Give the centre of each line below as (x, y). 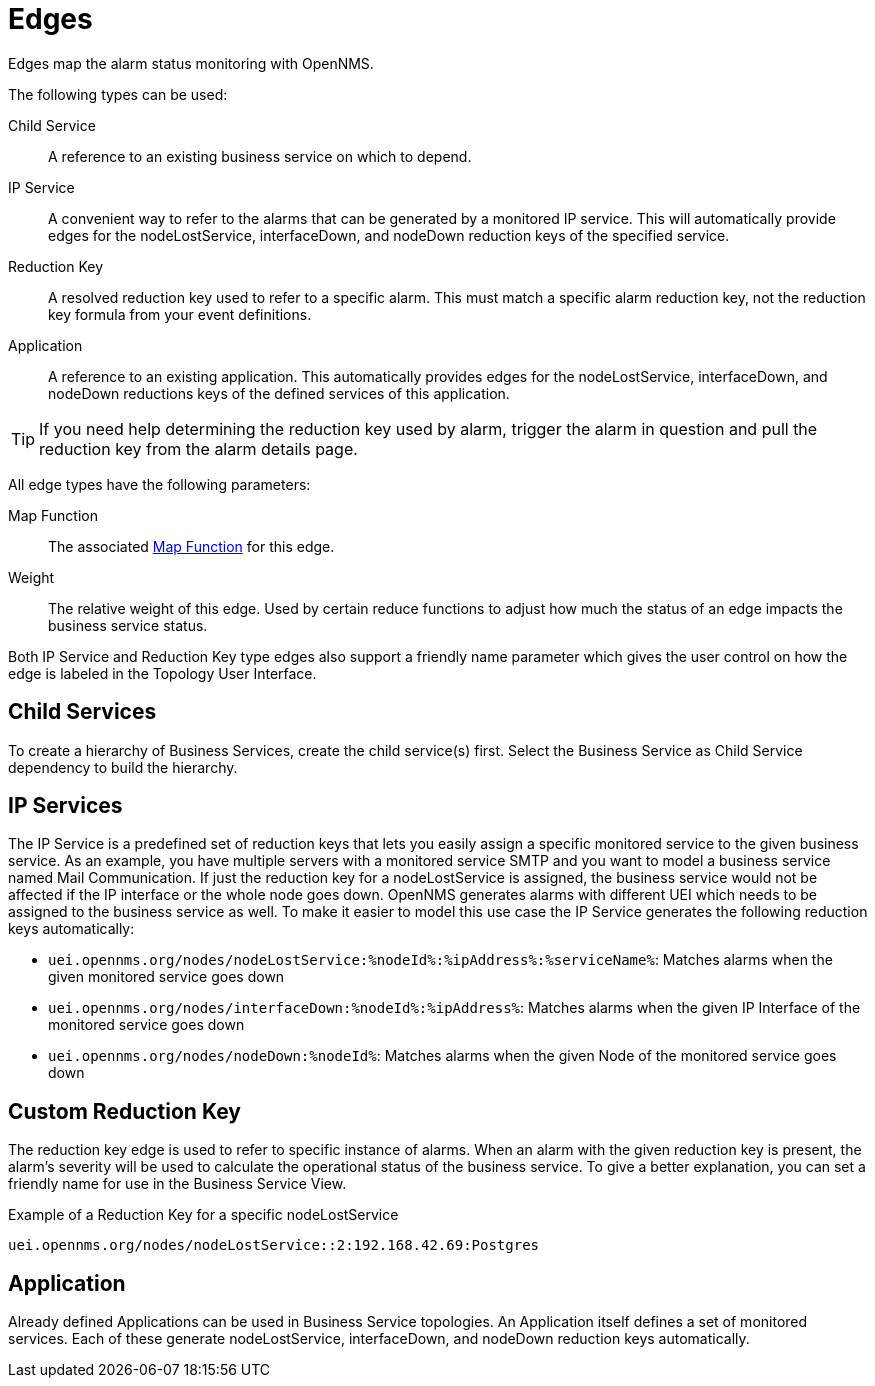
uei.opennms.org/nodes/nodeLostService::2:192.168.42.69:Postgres (274, 1245)
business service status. (128, 625)
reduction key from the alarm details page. (198, 448)
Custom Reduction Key (124, 1111)
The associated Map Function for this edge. (191, 546)
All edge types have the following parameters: (159, 484)
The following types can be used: (118, 94)
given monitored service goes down (166, 977)
